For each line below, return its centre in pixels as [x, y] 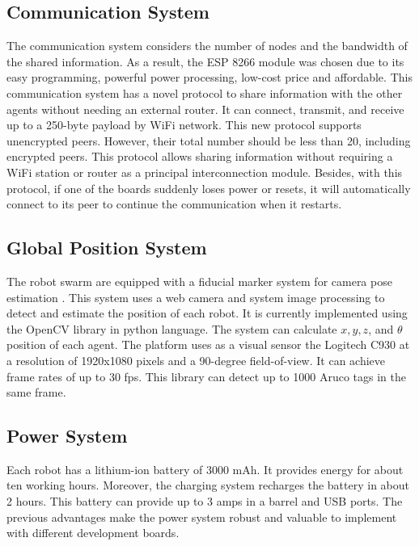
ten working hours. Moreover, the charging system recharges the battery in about [208, 485]
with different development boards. [93, 533]
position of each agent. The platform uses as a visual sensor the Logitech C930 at [208, 344]
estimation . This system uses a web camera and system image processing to [196, 297]
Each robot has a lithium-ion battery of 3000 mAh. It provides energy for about [205, 469]
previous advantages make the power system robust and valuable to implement [202, 517]
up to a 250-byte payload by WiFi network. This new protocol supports [184, 125]
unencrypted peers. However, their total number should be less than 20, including [209, 140]
